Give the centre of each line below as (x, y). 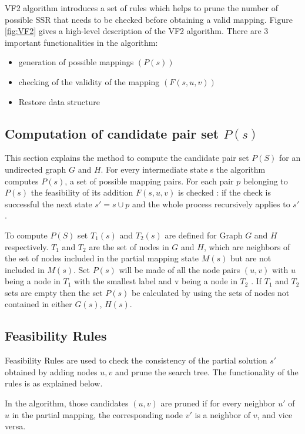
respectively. (27, 246)
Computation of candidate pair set (112, 133)
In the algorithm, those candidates (67, 403)
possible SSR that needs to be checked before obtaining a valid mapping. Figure (149, 19)
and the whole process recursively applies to (211, 203)
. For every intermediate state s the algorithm (183, 169)
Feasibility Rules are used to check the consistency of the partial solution (136, 360)
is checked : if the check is (224, 192)
